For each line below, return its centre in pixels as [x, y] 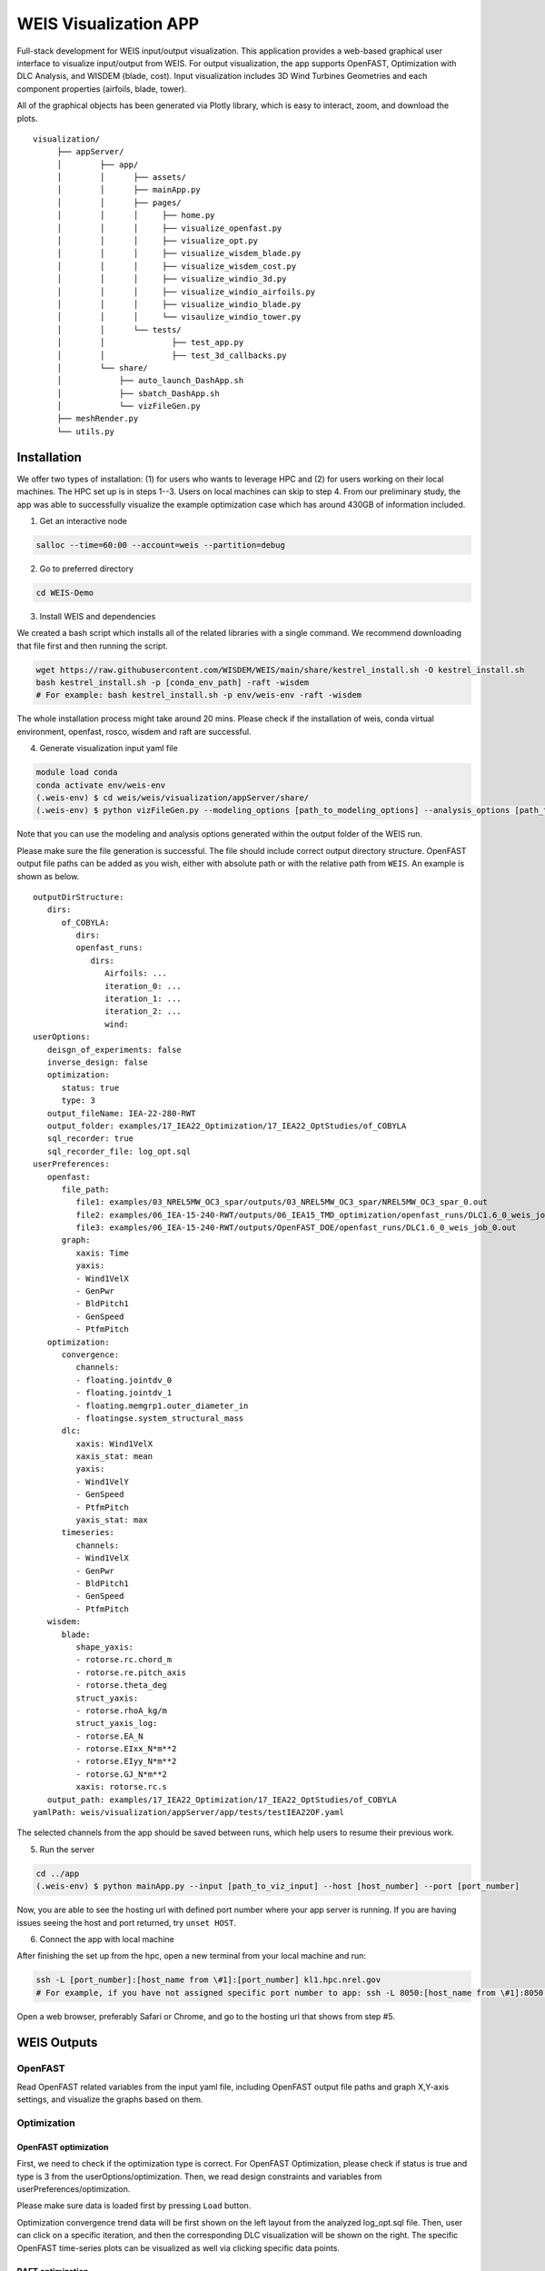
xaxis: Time [102, 1253]
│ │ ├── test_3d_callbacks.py [172, 355]
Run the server [67, 1850]
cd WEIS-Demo [65, 592]
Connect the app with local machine [107, 1939]
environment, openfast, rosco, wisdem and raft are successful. [134, 731]
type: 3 [78, 1101]
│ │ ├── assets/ [121, 178]
